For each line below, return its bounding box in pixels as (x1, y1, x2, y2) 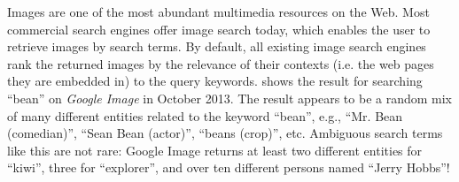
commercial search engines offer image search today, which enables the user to (7, 19, 431, 38)
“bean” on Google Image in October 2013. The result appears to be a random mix (7, 88, 453, 107)
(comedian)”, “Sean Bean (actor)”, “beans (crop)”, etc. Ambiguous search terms (7, 124, 443, 142)
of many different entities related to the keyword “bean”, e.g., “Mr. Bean (7, 106, 403, 125)
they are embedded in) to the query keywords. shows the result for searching (7, 72, 423, 90)
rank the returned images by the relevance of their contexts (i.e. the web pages (7, 54, 434, 72)
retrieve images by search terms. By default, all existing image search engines (7, 37, 426, 56)
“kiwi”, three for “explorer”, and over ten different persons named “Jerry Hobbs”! (7, 158, 450, 177)
